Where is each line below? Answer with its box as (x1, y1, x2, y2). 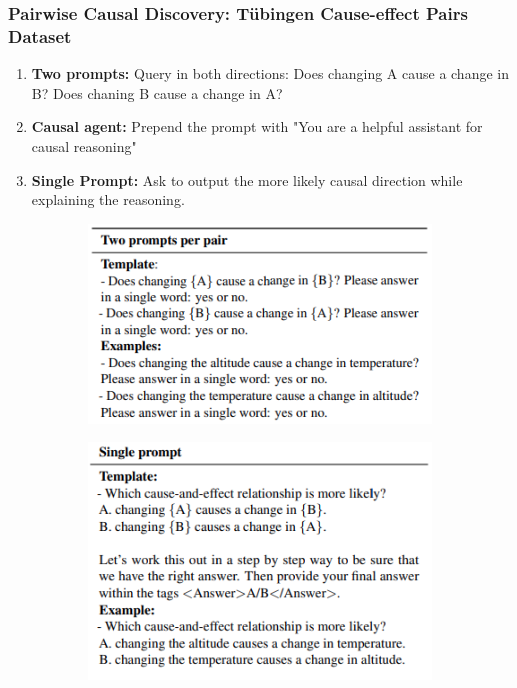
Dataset (8, 23, 72, 48)
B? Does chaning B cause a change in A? (31, 82, 283, 103)
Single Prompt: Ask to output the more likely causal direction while (31, 169, 463, 190)
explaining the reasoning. (31, 189, 185, 210)
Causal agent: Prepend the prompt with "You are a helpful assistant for (31, 116, 483, 137)
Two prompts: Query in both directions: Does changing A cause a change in (31, 63, 509, 84)
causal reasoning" (31, 135, 137, 156)
